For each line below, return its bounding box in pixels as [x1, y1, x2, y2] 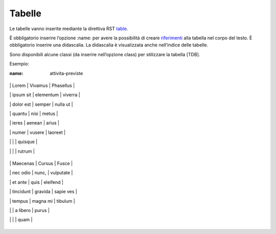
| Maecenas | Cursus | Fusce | [9, 160, 73, 167]
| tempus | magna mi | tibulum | [9, 198, 75, 204]
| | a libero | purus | [9, 207, 50, 213]
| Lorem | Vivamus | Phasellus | [9, 82, 75, 88]
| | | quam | [9, 217, 33, 223]
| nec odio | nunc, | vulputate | [9, 170, 73, 176]
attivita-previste [50, 70, 83, 76]
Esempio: [9, 61, 29, 67]
